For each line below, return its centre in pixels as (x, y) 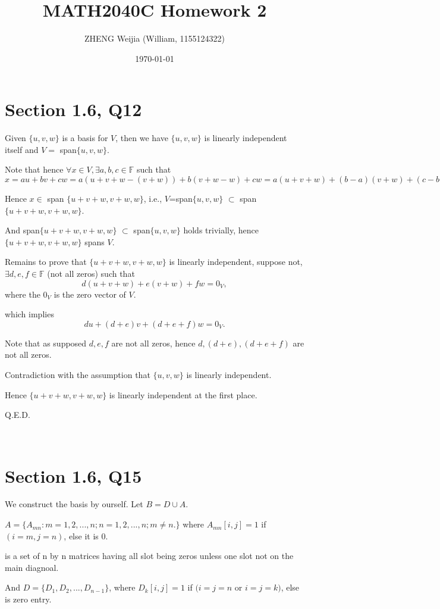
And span (22, 230)
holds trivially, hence (221, 230)
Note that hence (34, 169)
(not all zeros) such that (91, 273)
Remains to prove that (46, 262)
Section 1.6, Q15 (73, 475)
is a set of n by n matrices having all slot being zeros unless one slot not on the (149, 556)
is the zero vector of (90, 294)
